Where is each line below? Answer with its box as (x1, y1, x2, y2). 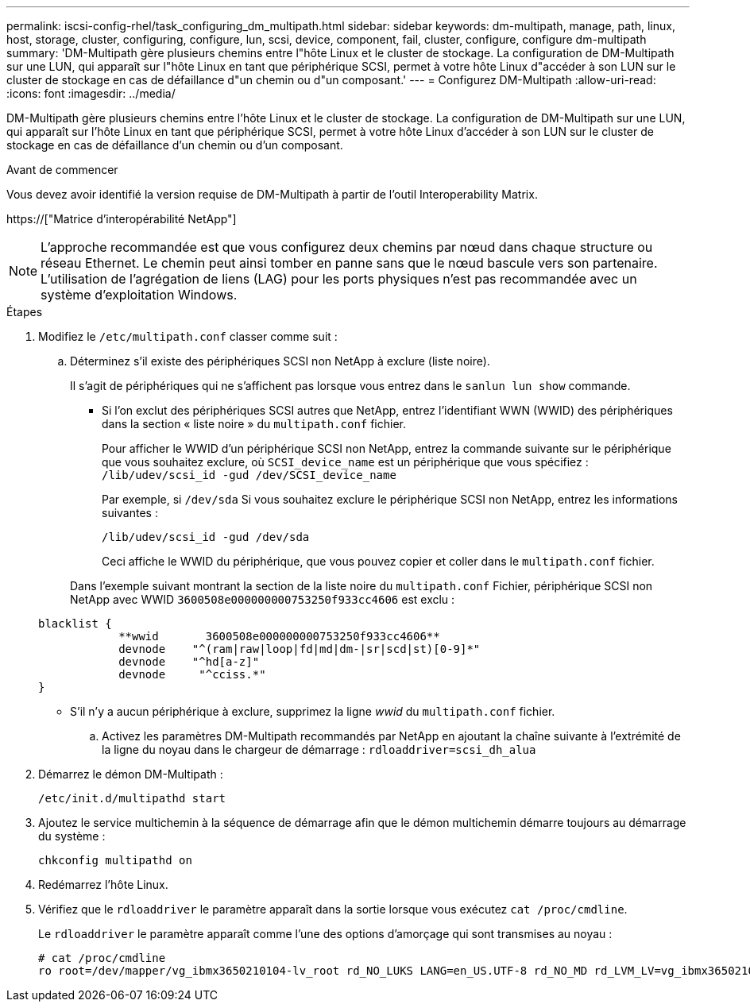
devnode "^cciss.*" (118, 668, 266, 681)
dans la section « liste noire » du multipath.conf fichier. (102, 417, 407, 431)
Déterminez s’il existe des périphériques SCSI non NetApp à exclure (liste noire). (70, 354, 490, 368)
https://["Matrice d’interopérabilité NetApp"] (6, 212, 237, 226)
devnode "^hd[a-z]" (118, 655, 260, 668)
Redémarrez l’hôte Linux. (38, 878, 168, 891)
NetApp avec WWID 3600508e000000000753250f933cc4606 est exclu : (70, 593, 455, 606)
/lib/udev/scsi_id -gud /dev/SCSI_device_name (102, 469, 396, 481)
